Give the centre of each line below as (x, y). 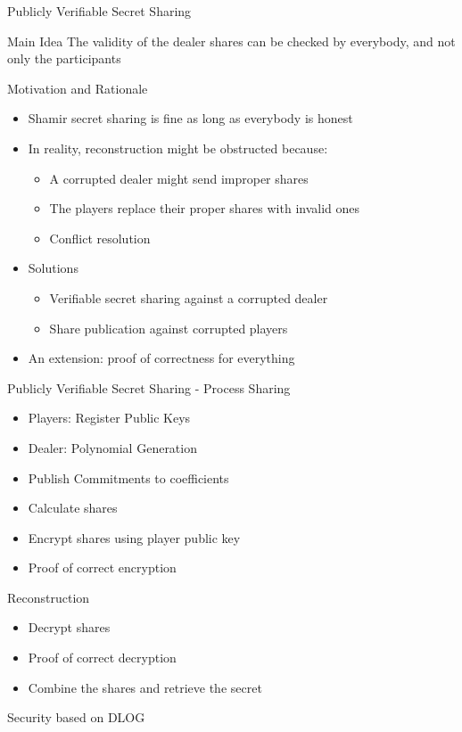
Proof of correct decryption (102, 658)
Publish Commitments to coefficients (128, 477)
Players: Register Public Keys (109, 418)
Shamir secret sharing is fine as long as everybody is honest (190, 118)
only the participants (64, 58)
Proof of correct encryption (102, 568)
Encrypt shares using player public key (134, 537)
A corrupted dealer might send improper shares (179, 178)
